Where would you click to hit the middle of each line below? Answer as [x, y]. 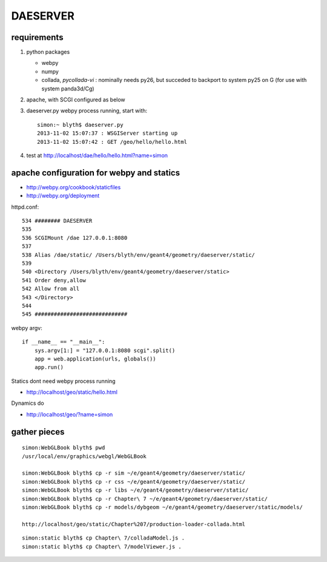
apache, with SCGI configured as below [76, 100]
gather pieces [38, 432]
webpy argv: [27, 328]
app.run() [49, 367]
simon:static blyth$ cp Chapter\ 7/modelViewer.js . [102, 547]
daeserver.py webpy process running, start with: [87, 111]
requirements [37, 37]
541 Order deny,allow [54, 280]
